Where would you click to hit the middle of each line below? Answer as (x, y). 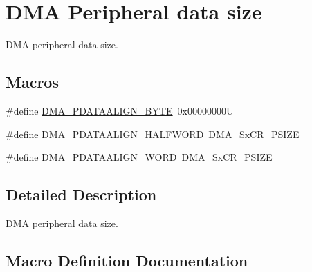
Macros (32, 82)
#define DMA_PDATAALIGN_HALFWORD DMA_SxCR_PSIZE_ (156, 134)
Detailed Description (81, 194)
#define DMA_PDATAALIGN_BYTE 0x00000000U (120, 110)
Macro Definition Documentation (127, 260)
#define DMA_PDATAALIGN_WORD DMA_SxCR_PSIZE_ (143, 157)
